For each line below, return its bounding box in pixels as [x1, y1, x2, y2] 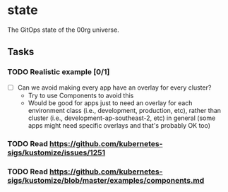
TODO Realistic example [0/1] [7, 67, 110, 77]
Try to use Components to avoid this [28, 91, 134, 100]
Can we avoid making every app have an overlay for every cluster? [17, 83, 212, 92]
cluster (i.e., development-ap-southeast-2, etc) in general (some [28, 114, 216, 122]
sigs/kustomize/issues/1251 [7, 148, 106, 157]
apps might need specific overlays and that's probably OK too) [28, 121, 210, 129]
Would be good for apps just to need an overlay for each [28, 98, 193, 107]
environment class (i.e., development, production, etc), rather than [28, 106, 221, 114]
